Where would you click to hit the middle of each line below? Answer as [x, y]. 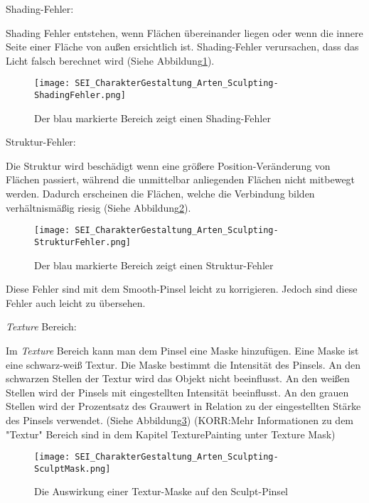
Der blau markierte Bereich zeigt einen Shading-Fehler [153, 118]
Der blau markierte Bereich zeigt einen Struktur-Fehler [154, 265]
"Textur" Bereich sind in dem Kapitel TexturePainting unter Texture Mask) [171, 434]
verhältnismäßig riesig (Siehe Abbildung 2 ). [98, 207]
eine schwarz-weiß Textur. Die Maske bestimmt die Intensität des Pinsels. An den [183, 364]
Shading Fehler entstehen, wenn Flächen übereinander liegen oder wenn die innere [184, 32]
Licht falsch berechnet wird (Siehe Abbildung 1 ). [110, 60]
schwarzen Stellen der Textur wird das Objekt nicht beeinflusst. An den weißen [178, 378]
